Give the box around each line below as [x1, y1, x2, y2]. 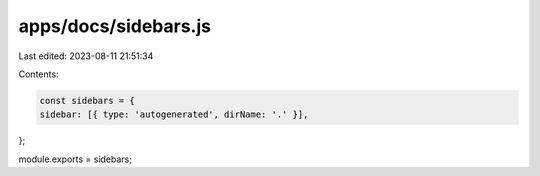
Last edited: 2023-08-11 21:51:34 [18, 50, 154, 62]
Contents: [18, 68, 59, 80]
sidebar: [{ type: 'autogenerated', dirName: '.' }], [39, 109, 309, 120]
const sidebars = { [39, 95, 135, 106]
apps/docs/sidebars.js [18, 15, 212, 37]
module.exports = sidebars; [18, 153, 132, 165]
